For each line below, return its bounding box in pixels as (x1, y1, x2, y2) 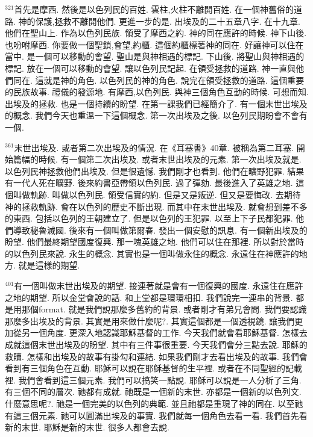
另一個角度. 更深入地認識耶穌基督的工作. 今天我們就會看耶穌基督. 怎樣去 (21, 326, 308, 339)
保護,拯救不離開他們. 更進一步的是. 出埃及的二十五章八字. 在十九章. (35, 14, 300, 27)
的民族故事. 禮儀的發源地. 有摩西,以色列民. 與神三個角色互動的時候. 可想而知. (5, 85, 309, 98)
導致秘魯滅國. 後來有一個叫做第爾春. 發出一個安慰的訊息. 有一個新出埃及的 (13, 223, 308, 236)
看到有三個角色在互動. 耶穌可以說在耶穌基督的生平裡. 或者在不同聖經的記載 (5, 362, 303, 374)
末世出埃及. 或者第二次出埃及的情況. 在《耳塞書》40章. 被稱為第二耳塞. (14, 141, 294, 153)
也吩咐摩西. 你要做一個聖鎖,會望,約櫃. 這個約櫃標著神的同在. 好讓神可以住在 (5, 38, 304, 51)
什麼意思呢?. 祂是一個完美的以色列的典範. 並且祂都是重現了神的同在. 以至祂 (5, 397, 303, 409)
